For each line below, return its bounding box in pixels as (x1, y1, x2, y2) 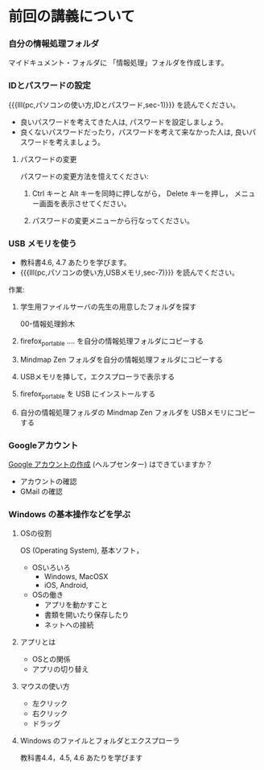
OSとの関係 (31, 654, 71, 664)
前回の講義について (8, 7, 135, 26)
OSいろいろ (31, 563, 71, 573)
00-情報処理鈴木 (19, 319, 75, 329)
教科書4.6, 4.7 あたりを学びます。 (19, 258, 131, 267)
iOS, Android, (43, 581, 89, 590)
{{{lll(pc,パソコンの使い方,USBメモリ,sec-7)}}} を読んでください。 (19, 267, 240, 278)
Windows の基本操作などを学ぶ (8, 508, 131, 520)
